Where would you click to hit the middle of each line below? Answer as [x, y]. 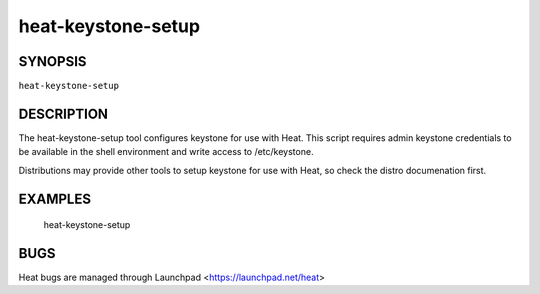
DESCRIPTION [63, 113]
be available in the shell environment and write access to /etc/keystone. [166, 152]
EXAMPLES [55, 198]
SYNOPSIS [52, 61]
